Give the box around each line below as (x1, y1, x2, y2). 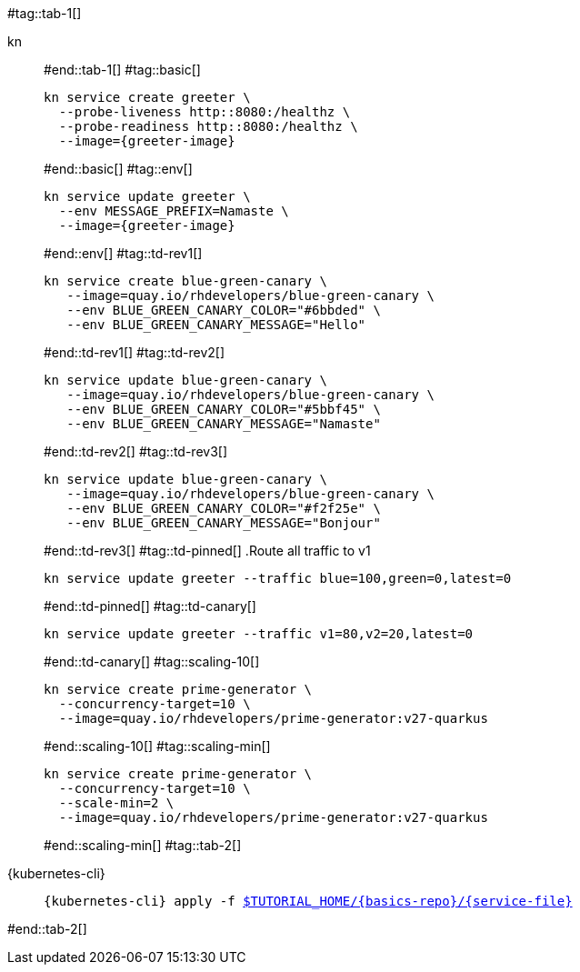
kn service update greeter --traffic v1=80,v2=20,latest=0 (44, 626, 474, 641)
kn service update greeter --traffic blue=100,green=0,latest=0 (44, 571, 512, 586)
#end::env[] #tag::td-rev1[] (44, 246, 203, 261)
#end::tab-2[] (7, 921, 87, 937)
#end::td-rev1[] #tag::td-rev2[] (44, 345, 225, 360)
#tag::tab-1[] (7, 5, 82, 21)
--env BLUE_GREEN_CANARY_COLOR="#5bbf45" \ (66, 402, 381, 416)
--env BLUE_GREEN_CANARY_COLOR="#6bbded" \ (66, 303, 381, 317)
